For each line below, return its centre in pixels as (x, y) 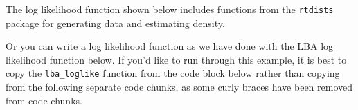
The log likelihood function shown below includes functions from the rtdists (170, 9)
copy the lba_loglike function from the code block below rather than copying (173, 73)
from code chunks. (44, 100)
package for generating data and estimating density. (115, 22)
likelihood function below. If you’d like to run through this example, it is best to (176, 59)
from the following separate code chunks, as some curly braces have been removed (179, 87)
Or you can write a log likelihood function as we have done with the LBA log (170, 46)
